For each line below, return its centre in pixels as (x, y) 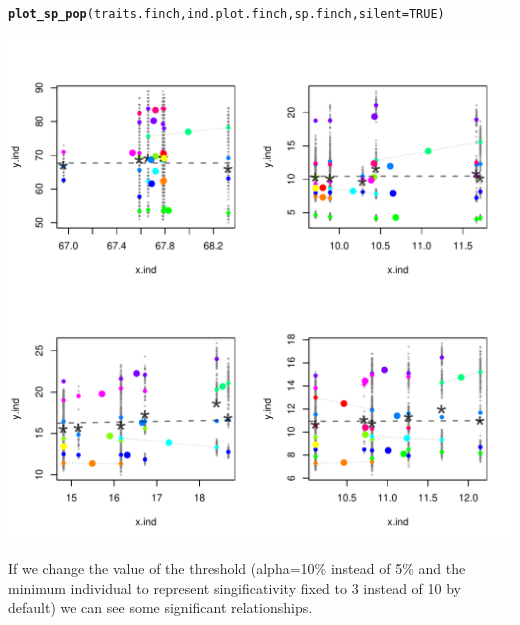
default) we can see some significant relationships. (160, 607)
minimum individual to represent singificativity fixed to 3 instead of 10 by (235, 587)
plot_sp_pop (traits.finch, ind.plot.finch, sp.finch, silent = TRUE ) (226, 14)
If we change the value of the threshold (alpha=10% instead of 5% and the (237, 568)
